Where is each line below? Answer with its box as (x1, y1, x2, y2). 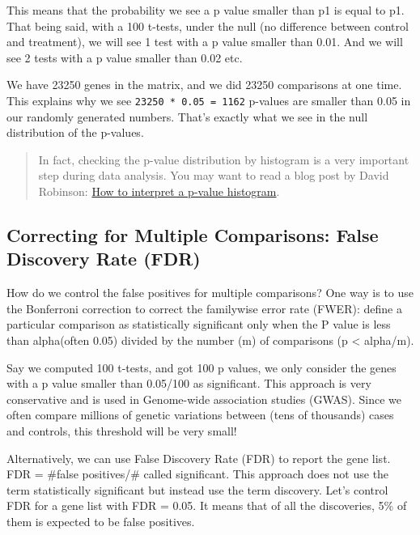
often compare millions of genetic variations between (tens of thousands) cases (6, 406, 394, 423)
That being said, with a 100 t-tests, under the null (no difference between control (6, 17, 409, 34)
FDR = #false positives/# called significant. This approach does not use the (6, 465, 389, 482)
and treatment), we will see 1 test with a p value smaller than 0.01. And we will (6, 33, 403, 50)
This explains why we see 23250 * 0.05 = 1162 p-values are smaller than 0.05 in (6, 91, 411, 108)
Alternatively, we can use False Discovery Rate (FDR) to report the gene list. (6, 449, 391, 466)
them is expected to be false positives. (6, 512, 195, 529)
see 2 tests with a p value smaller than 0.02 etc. (6, 49, 243, 66)
